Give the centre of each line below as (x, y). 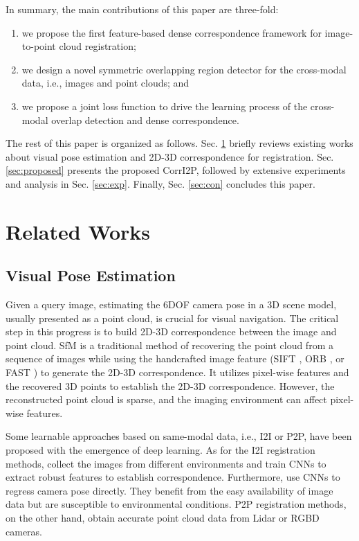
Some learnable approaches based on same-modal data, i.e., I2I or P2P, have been (179, 436)
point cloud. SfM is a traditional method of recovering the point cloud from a (169, 345)
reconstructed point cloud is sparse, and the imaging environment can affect (166, 399)
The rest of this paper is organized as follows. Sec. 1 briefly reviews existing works (179, 143)
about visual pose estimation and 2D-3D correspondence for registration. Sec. (170, 156)
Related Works (78, 231)
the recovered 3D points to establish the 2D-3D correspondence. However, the (170, 385)
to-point (39, 46)
